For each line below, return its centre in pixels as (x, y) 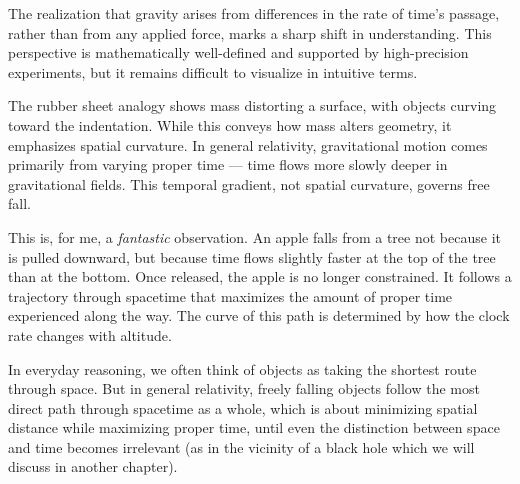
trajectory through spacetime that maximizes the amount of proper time (230, 295)
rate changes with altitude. (90, 334)
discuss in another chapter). (93, 466)
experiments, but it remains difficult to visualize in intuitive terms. (213, 71)
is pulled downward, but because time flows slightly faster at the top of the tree (252, 256)
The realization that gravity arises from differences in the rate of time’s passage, (254, 13)
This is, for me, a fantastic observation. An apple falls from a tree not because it (254, 236)
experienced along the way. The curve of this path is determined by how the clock (259, 315)
